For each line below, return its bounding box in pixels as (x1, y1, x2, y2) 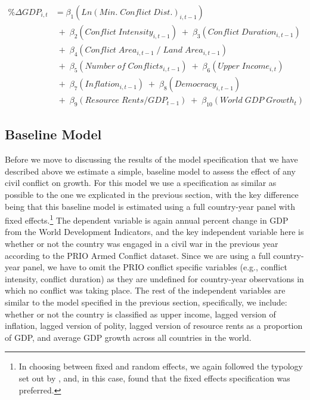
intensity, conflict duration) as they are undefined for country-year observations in (5, 272, 304, 285)
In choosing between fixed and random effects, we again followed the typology (18, 360, 303, 372)
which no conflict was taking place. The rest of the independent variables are (5, 284, 286, 297)
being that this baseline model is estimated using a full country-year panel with (5, 200, 295, 212)
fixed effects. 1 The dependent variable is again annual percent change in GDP (5, 212, 289, 226)
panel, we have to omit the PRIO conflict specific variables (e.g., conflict (23, 261, 287, 273)
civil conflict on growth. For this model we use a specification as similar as (5, 176, 277, 189)
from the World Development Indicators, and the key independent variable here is (5, 225, 304, 238)
